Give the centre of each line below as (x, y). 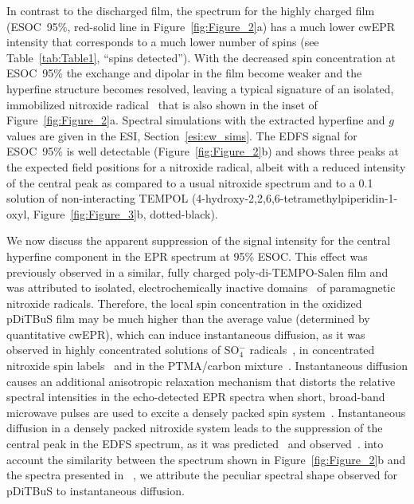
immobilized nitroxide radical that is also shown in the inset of (162, 104)
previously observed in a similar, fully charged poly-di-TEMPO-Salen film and (197, 272)
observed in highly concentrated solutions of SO (123, 350)
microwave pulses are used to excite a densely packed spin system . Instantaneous (206, 412)
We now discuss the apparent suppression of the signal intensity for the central (199, 240)
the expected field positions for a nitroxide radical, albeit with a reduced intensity (206, 166)
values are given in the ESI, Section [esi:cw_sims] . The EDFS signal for (182, 135)
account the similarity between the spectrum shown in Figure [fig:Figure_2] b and (206, 459)
